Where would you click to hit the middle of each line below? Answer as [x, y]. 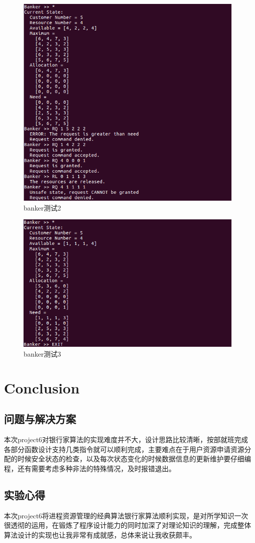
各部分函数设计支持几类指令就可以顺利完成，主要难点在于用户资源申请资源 [124, 449]
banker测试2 [42, 207]
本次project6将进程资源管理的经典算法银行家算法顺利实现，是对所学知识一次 [126, 515]
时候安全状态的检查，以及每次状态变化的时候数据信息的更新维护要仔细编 [134, 459]
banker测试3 [42, 354]
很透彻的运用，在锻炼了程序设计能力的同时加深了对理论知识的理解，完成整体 [127, 525]
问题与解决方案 [40, 419]
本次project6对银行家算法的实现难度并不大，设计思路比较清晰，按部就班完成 [126, 439]
